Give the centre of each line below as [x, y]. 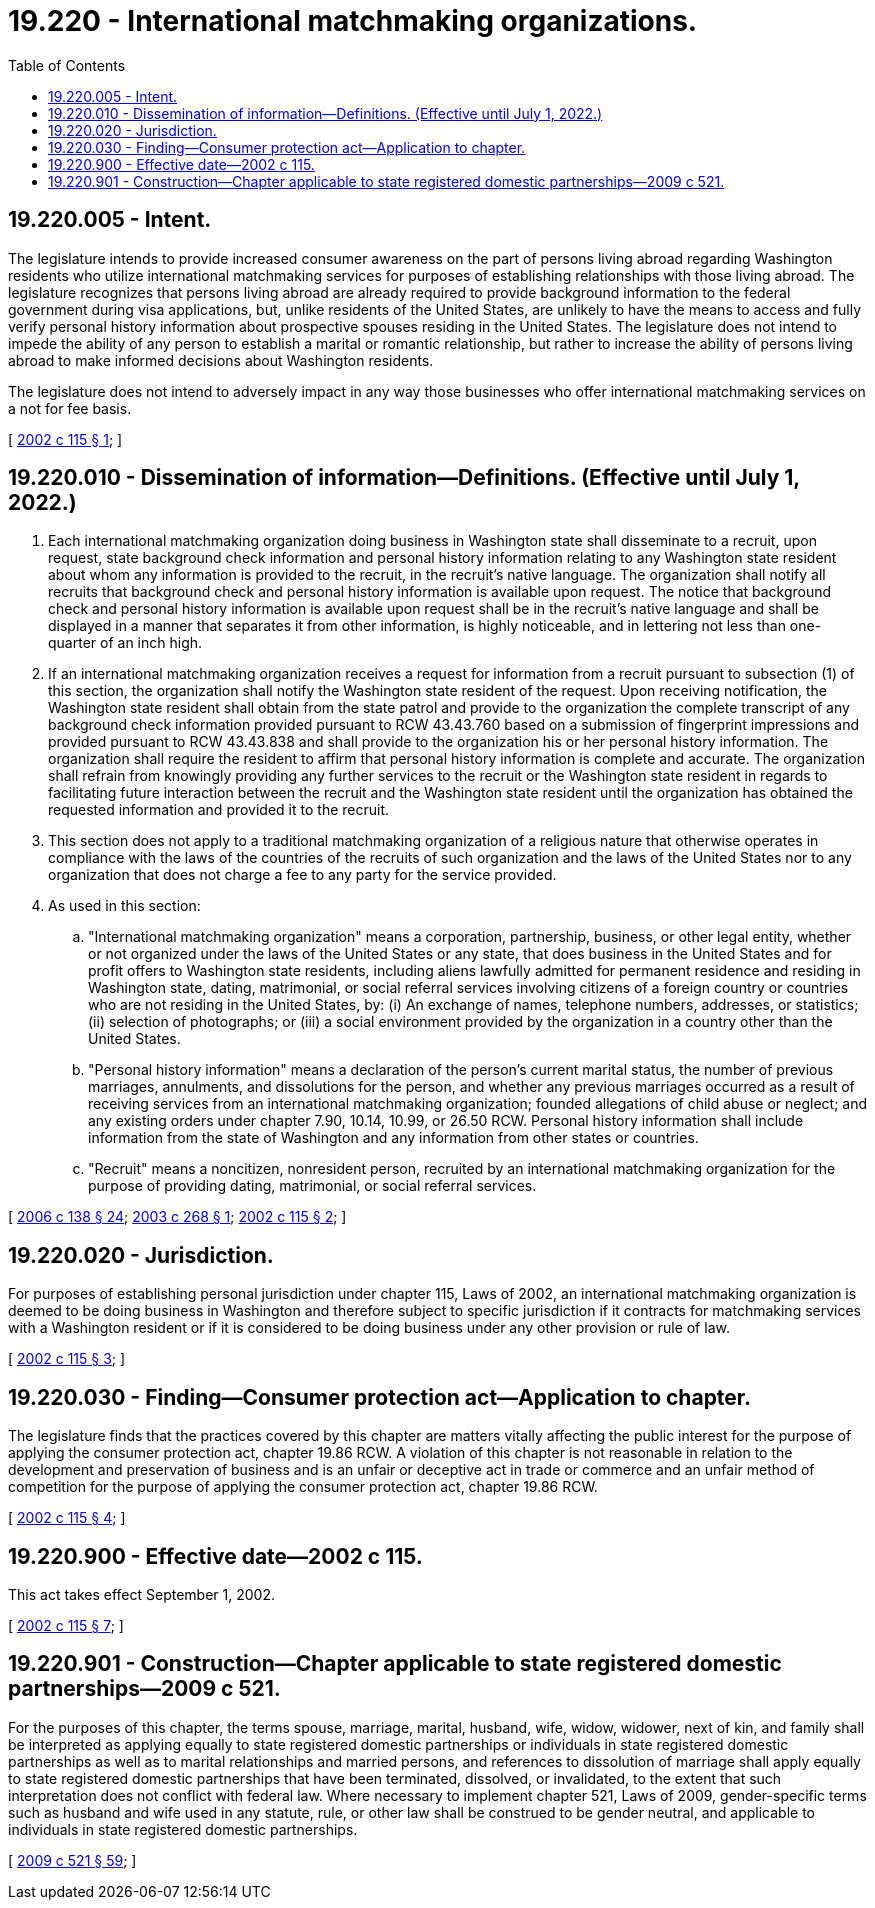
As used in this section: [124, 906]
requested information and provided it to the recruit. [219, 810]
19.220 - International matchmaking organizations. [353, 21]
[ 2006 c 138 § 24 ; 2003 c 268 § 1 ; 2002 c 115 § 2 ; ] [177, 1217]
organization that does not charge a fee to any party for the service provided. [302, 875]
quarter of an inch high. [125, 643]
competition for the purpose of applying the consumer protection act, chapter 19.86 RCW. [303, 1487]
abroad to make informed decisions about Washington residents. [221, 360]
